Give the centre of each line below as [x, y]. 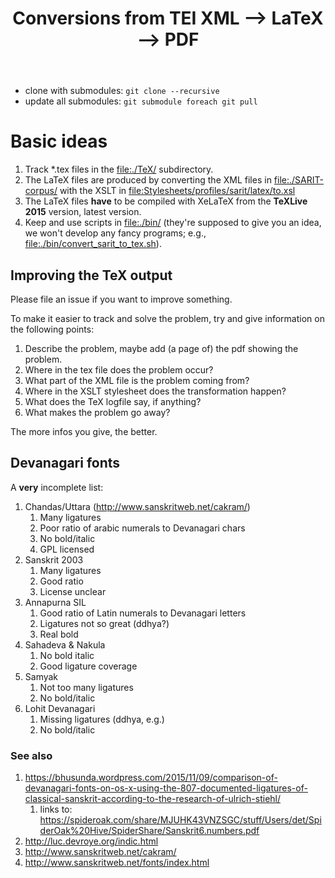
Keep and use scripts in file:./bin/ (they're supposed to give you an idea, [173, 223]
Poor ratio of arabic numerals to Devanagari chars [142, 528]
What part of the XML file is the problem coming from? [137, 380]
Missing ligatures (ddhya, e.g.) [102, 719]
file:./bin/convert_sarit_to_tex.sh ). [93, 244]
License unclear [73, 591]
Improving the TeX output [91, 275]
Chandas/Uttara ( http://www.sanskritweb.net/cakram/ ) [137, 506]
